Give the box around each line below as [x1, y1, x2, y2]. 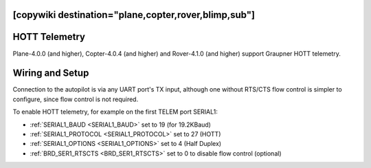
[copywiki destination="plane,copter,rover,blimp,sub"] [12, 9, 256, 21]
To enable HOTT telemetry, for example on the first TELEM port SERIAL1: [12, 107, 218, 116]
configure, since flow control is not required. [12, 95, 139, 103]
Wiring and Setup [12, 67, 89, 79]
